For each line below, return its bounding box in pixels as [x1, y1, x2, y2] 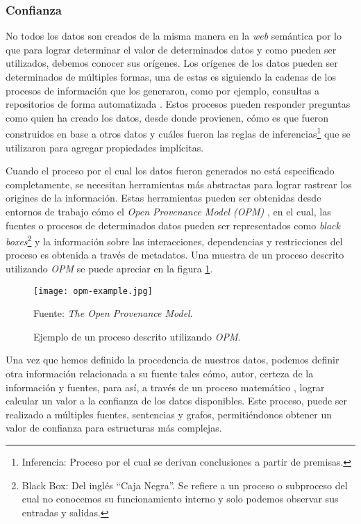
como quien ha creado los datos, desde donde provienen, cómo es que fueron [6, 110, 329, 124]
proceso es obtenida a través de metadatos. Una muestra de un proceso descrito [6, 247, 344, 262]
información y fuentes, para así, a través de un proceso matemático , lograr [6, 379, 325, 394]
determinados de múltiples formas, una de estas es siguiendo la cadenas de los [6, 69, 336, 83]
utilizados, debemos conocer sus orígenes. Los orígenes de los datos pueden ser [6, 56, 338, 70]
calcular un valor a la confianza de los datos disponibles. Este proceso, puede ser [6, 393, 348, 408]
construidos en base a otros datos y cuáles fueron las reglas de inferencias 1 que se [6, 124, 351, 141]
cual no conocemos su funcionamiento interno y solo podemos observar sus [22, 491, 339, 506]
